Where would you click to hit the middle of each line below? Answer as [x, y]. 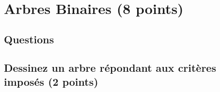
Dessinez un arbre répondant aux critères [110, 67]
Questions [29, 39]
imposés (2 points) [51, 81]
